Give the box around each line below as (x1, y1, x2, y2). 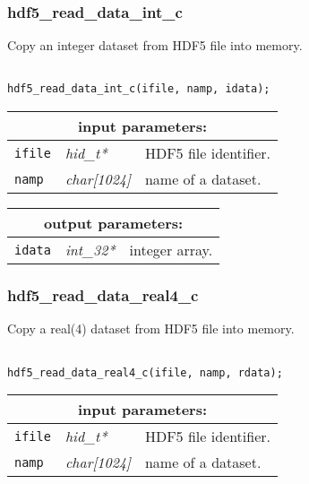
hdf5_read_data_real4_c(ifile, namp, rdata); (7, 366, 283, 379)
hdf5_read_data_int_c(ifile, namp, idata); (7, 82, 270, 96)
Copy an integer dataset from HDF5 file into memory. (7, 36, 303, 55)
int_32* (64, 239, 116, 261)
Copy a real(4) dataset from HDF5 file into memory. (7, 319, 295, 338)
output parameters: (43, 212, 184, 234)
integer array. (129, 239, 213, 261)
